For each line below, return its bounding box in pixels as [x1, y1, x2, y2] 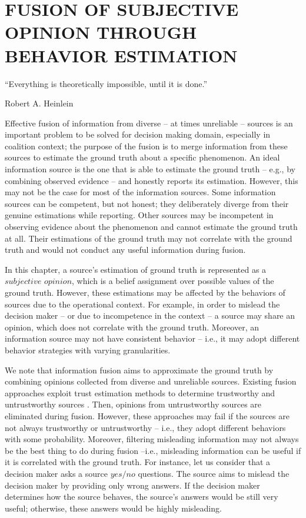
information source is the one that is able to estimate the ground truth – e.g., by [5, 163, 295, 175]
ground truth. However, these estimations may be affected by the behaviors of [5, 286, 285, 298]
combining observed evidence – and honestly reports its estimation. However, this [5, 174, 298, 186]
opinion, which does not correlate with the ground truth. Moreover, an [5, 320, 260, 333]
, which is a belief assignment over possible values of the [72, 275, 274, 287]
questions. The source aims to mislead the [138, 467, 290, 479]
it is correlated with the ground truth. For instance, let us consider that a [5, 456, 271, 468]
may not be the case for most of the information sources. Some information [5, 186, 276, 198]
